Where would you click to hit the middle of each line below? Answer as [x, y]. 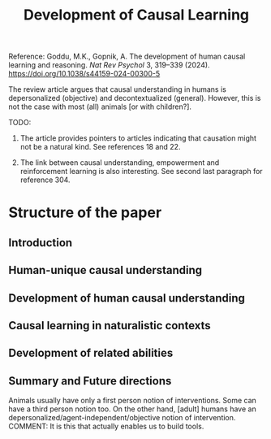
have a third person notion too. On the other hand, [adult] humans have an [133, 409]
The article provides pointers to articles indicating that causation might [138, 138]
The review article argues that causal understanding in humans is [118, 89]
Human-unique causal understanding [105, 270]
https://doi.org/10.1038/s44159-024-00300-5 [84, 74]
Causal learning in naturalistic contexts [110, 326]
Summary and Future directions [90, 381]
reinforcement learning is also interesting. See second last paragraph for [141, 172]
